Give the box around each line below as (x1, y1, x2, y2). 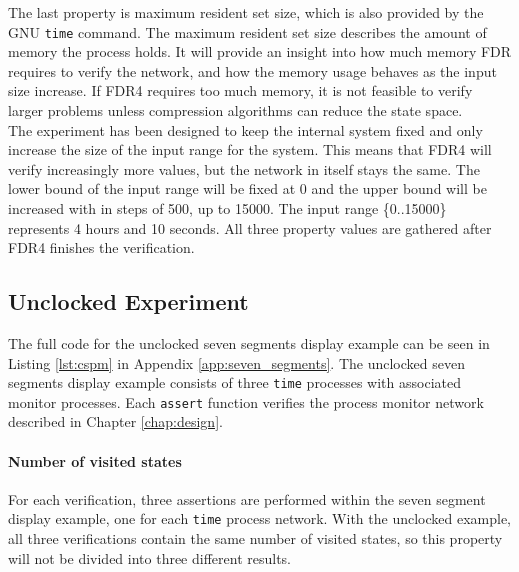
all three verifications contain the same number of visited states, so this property (8, 528, 503, 549)
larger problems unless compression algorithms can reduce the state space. (8, 100, 463, 121)
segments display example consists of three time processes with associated (8, 372, 461, 393)
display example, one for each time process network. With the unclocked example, (8, 508, 512, 529)
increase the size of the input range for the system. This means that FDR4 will (8, 139, 492, 160)
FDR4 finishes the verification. (8, 237, 195, 258)
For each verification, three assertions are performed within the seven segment (8, 488, 486, 509)
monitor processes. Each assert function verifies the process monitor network (8, 391, 484, 412)
